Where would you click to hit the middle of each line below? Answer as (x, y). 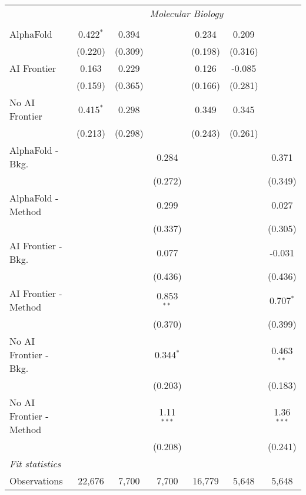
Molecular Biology (187, 13)
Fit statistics (35, 463)
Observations (36, 481)
